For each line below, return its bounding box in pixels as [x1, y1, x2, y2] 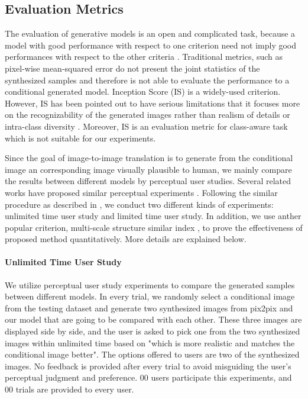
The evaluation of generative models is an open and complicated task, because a [5, 27, 296, 40]
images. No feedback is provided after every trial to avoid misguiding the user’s [5, 359, 291, 372]
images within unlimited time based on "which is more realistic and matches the [5, 336, 295, 349]
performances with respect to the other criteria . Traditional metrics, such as [5, 50, 283, 63]
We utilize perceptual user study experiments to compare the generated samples [5, 278, 295, 291]
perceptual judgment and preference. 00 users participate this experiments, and [5, 371, 292, 384]
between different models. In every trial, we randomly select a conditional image [5, 290, 295, 303]
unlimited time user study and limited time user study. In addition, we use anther [5, 210, 301, 222]
